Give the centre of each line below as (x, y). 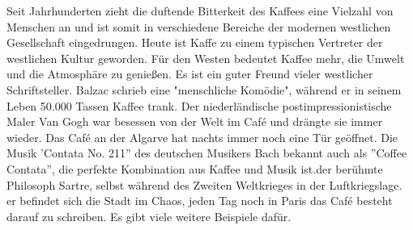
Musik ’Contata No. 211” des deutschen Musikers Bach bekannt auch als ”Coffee (207, 153)
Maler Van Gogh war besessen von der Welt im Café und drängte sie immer (195, 121)
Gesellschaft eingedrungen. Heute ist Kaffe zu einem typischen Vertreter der (195, 42)
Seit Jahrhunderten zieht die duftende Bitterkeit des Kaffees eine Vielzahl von (200, 10)
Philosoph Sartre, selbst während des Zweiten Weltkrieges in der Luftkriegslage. (204, 184)
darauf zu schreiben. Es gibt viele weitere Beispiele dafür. (149, 216)
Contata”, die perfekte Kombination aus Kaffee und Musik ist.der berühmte (195, 168)
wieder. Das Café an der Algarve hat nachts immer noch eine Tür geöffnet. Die (202, 137)
